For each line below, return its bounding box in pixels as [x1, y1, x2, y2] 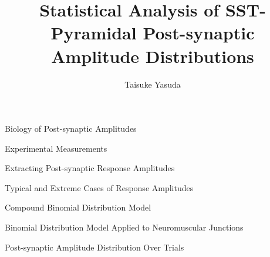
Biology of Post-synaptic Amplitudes [5, 122, 137, 135]
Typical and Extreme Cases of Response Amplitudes [5, 181, 194, 193]
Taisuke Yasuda [124, 78, 181, 90]
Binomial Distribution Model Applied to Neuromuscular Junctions [5, 221, 244, 233]
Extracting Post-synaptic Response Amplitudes [5, 162, 175, 174]
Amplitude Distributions [51, 44, 254, 68]
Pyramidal [50, 21, 137, 45]
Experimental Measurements [5, 142, 107, 154]
